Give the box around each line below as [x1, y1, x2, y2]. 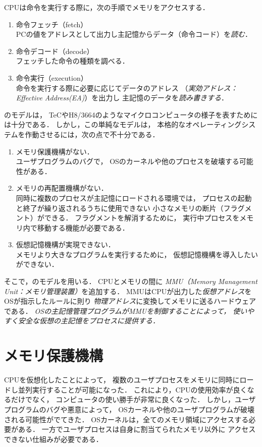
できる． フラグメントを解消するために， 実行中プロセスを [44, 212, 240, 223]
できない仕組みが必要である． [4, 433, 103, 444]
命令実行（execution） [16, 72, 88, 83]
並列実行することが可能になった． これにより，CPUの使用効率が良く [18, 384, 247, 395]
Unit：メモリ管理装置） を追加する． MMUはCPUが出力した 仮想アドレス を [4, 286, 252, 296]
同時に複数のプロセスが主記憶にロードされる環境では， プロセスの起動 [16, 192, 252, 203]
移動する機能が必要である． [37, 222, 129, 233]
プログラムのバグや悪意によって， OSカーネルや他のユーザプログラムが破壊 [4, 404, 255, 414]
